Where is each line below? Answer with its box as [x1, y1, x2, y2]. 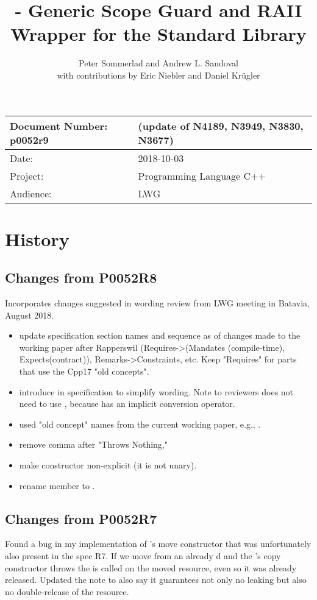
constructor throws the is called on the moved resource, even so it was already [5, 561, 297, 574]
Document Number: [10, 118, 108, 133]
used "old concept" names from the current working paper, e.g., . [19, 417, 261, 430]
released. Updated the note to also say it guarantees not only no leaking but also [5, 573, 307, 586]
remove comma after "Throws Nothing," [19, 438, 168, 451]
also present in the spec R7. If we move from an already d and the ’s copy [5, 549, 281, 562]
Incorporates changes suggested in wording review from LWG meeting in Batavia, [5, 297, 310, 309]
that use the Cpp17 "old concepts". [19, 365, 149, 378]
